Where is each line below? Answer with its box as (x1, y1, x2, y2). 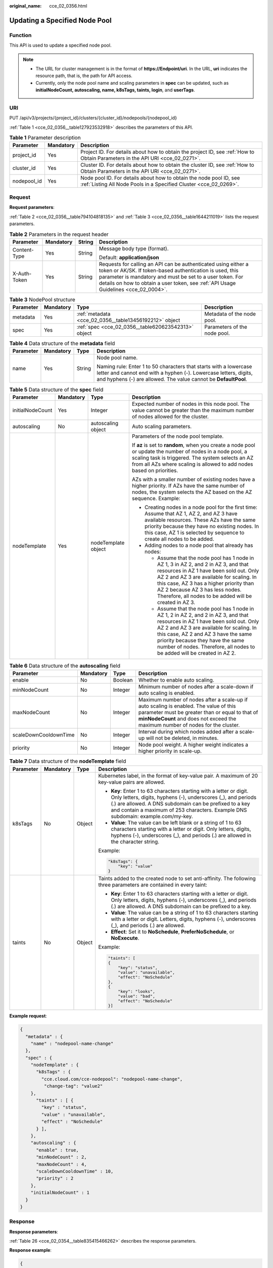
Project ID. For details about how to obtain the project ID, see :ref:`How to (80, 149, 255, 156)
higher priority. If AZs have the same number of (131, 482, 245, 489)
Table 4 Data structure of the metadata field (9, 340, 115, 347)
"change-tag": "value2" (43, 1083, 103, 1089)
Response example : (9, 1247, 52, 1253)
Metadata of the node (204, 310, 256, 318)
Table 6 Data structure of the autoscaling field (9, 662, 121, 670)
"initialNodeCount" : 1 (30, 1190, 89, 1195)
